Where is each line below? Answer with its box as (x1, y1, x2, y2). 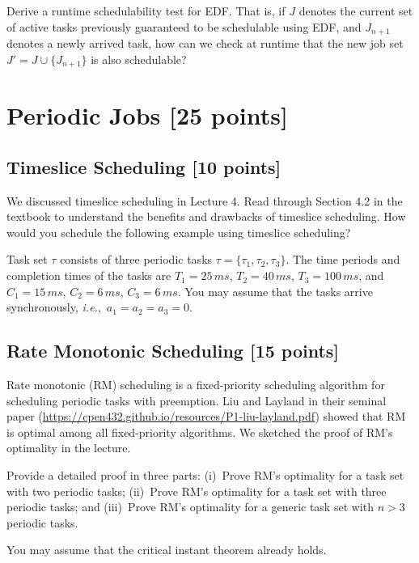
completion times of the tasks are (6, 267, 171, 284)
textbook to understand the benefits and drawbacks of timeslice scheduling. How (6, 208, 406, 225)
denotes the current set (298, 2, 413, 19)
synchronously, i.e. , (6, 298, 101, 315)
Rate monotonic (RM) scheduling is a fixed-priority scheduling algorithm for (6, 376, 385, 393)
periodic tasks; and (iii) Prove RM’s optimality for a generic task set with (6, 498, 374, 515)
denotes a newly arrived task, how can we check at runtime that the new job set (6, 35, 404, 52)
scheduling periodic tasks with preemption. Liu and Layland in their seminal (6, 392, 387, 408)
